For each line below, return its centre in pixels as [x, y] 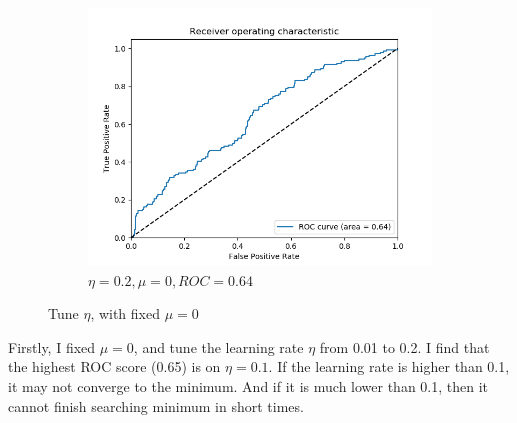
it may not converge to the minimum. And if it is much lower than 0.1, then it [248, 385]
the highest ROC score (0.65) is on [114, 366]
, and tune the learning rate [218, 346]
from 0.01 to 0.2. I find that [404, 346]
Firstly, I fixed [52, 346]
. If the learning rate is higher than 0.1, [389, 366]
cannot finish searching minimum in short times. [156, 405]
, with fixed [125, 313]
